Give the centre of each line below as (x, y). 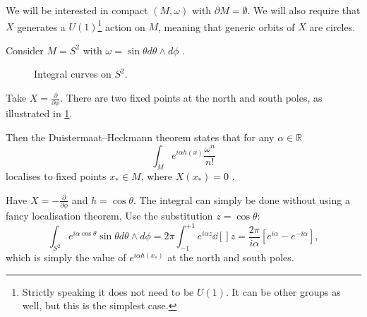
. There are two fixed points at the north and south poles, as (191, 98)
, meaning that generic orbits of (227, 26)
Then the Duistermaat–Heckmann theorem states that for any (140, 137)
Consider (25, 50)
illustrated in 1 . (39, 113)
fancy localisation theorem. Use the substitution (109, 216)
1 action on (121, 25)
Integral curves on (73, 74)
